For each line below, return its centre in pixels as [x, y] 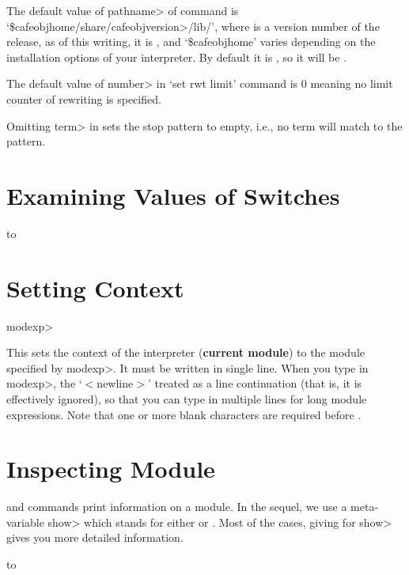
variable [25, 522]
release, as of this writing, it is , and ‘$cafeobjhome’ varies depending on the [191, 42]
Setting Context [95, 287]
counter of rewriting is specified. [84, 98]
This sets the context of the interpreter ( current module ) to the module [186, 352]
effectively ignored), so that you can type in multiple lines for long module [187, 398]
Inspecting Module [111, 469]
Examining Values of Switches [173, 195]
